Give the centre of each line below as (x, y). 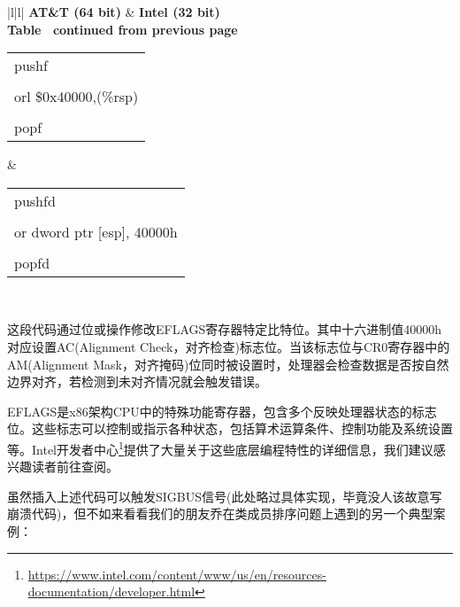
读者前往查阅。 (75, 467)
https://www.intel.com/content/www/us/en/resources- (177, 574)
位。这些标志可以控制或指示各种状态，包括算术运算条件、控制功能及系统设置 (230, 428)
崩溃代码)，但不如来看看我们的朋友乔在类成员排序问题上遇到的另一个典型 (220, 514)
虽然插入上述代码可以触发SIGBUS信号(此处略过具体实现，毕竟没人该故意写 (225, 496)
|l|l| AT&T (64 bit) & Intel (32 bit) (114, 12)
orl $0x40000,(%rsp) (77, 97)
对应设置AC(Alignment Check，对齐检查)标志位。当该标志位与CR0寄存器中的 (229, 346)
